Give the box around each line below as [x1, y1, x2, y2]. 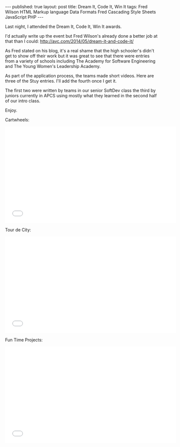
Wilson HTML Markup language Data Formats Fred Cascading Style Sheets [5, 9, 156, 15]
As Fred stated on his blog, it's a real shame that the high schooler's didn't [5, 48, 155, 53]
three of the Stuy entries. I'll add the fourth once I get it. [5, 78, 117, 84]
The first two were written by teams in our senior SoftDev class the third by [5, 88, 156, 93]
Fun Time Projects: [5, 337, 43, 343]
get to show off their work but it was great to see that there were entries [5, 53, 150, 59]
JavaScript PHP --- [5, 14, 44, 20]
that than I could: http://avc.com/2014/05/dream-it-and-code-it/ [5, 38, 134, 44]
